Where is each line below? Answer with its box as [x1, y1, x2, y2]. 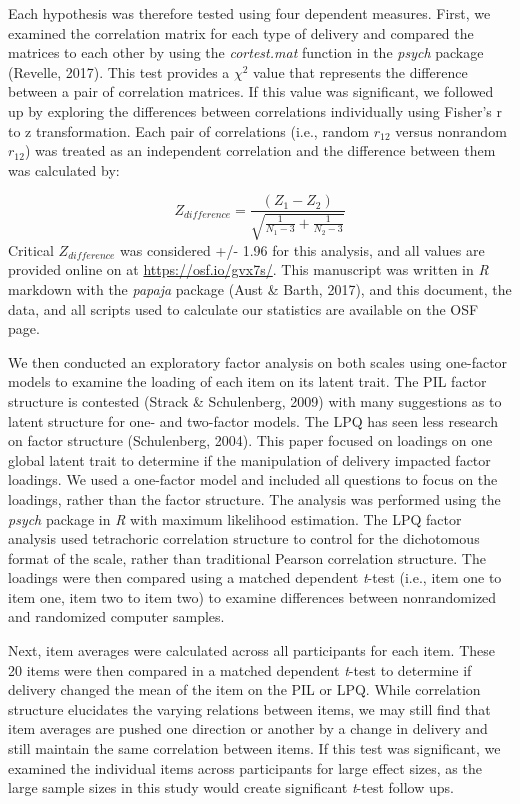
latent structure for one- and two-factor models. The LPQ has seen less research [8, 410, 498, 431]
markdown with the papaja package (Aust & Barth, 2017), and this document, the [8, 278, 512, 299]
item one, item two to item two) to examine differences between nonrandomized [8, 586, 497, 607]
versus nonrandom [395, 120, 507, 141]
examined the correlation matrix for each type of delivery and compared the [8, 22, 474, 43]
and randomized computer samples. [8, 606, 225, 627]
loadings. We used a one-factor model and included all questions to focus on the [8, 469, 498, 490]
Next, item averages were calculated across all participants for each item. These [8, 640, 495, 661]
